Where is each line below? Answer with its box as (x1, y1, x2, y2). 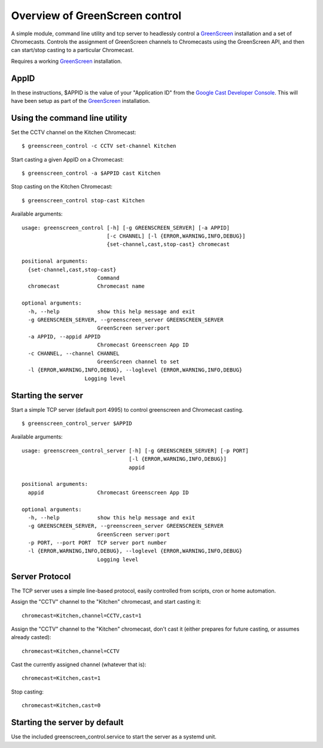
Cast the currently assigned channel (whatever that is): (11, 661, 147, 668)
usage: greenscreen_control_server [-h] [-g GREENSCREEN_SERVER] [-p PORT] (22, 447, 249, 454)
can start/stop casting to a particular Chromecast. (11, 47, 134, 54)
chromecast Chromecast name (28, 283, 145, 290)
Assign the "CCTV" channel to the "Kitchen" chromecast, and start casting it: (11, 598, 202, 606)
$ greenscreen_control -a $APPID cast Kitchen (22, 170, 161, 177)
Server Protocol (11, 571, 71, 582)
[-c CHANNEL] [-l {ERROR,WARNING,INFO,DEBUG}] (106, 233, 246, 239)
